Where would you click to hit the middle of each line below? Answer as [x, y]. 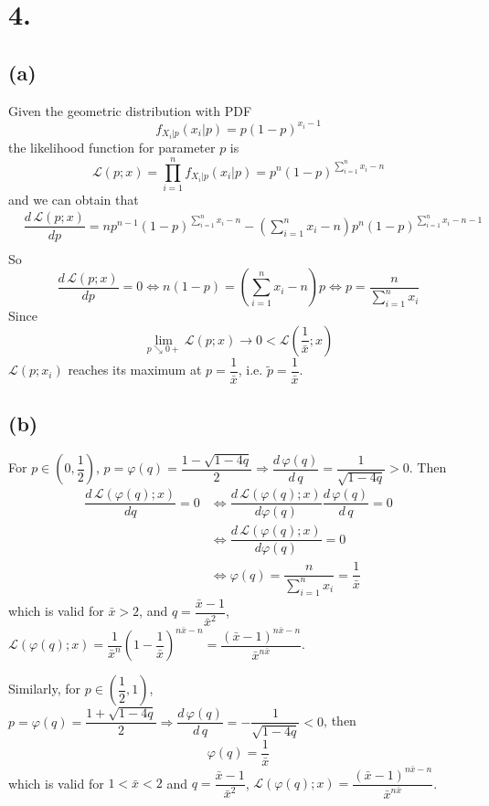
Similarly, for [45, 689]
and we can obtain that [74, 199]
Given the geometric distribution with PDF [130, 110]
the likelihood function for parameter [112, 148]
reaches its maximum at [135, 370]
